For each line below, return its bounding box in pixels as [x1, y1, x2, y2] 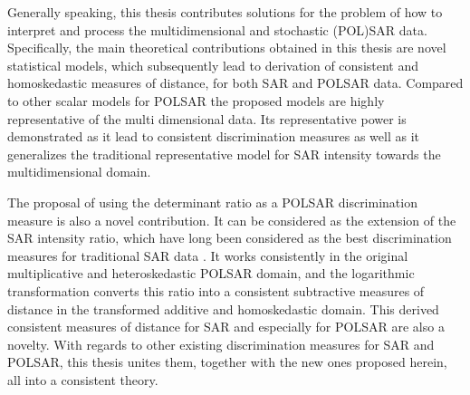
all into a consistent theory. [7, 370, 158, 389]
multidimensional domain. [7, 162, 151, 181]
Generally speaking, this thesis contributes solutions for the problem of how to [7, 3, 443, 21]
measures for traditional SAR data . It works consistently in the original [7, 246, 408, 265]
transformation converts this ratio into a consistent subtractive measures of [7, 281, 425, 300]
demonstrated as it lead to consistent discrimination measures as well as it [7, 127, 419, 146]
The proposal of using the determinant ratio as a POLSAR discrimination [7, 192, 417, 211]
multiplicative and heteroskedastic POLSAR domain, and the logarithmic [7, 264, 415, 283]
